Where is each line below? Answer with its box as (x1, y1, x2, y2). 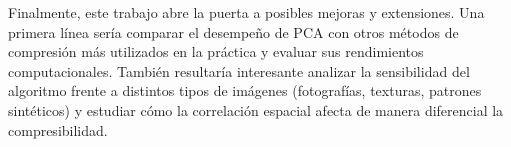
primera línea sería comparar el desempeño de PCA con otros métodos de (8, 21, 459, 42)
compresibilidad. (8, 119, 108, 140)
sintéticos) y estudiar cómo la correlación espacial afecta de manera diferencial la (8, 99, 504, 120)
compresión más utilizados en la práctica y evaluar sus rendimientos (8, 41, 424, 62)
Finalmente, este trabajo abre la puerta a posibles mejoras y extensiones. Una (8, 2, 485, 22)
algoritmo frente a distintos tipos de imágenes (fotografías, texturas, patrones (8, 80, 482, 101)
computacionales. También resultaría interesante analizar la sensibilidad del (8, 60, 470, 81)
